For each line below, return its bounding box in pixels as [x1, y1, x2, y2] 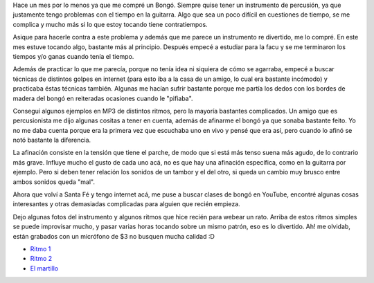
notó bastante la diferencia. [12, 136, 91, 145]
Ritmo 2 [30, 255, 53, 263]
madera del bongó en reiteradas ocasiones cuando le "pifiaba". [12, 94, 193, 102]
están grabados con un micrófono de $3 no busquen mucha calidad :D [12, 232, 215, 240]
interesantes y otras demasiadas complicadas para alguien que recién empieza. [12, 200, 240, 208]
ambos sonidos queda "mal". [12, 177, 95, 186]
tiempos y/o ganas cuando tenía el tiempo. [12, 52, 134, 60]
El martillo [30, 264, 59, 273]
